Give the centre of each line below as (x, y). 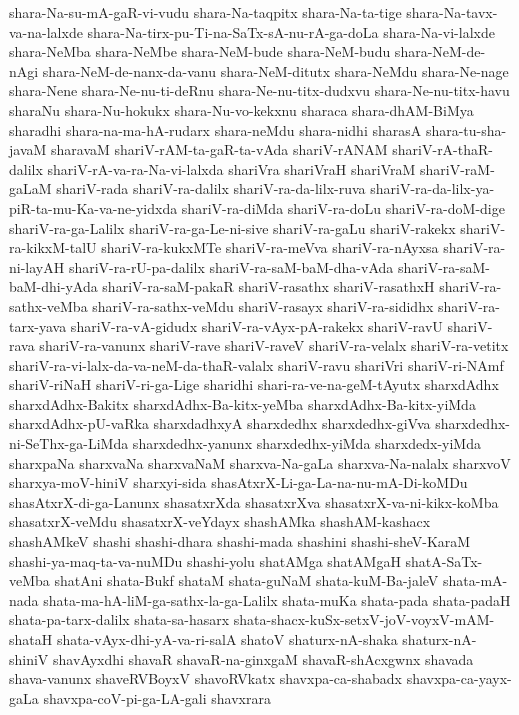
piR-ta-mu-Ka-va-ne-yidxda (93, 207)
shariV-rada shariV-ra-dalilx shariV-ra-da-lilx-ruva (211, 188)
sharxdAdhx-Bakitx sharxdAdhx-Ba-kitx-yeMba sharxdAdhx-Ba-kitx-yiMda (242, 403)
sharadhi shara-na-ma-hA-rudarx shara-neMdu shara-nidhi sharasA (215, 129)
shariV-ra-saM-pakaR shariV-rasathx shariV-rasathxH (268, 286)
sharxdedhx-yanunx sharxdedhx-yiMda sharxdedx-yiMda (306, 443)
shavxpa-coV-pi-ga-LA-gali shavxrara (157, 697)
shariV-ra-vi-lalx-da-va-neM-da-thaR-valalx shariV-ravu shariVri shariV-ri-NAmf (256, 364)
